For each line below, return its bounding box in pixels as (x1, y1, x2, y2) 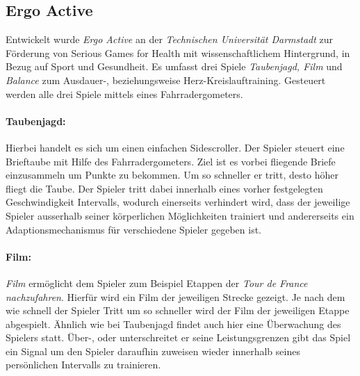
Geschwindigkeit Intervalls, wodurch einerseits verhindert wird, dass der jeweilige (6, 195, 350, 209)
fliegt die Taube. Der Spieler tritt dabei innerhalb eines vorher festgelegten (6, 181, 323, 195)
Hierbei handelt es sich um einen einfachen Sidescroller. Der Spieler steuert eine (6, 140, 345, 154)
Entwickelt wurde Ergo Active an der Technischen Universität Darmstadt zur (6, 32, 334, 47)
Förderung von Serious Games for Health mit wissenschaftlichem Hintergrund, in (6, 45, 350, 60)
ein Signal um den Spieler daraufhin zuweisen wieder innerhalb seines (6, 343, 300, 358)
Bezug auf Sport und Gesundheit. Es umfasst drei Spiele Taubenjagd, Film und (6, 59, 343, 74)
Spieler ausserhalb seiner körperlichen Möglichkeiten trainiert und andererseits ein (6, 208, 354, 222)
